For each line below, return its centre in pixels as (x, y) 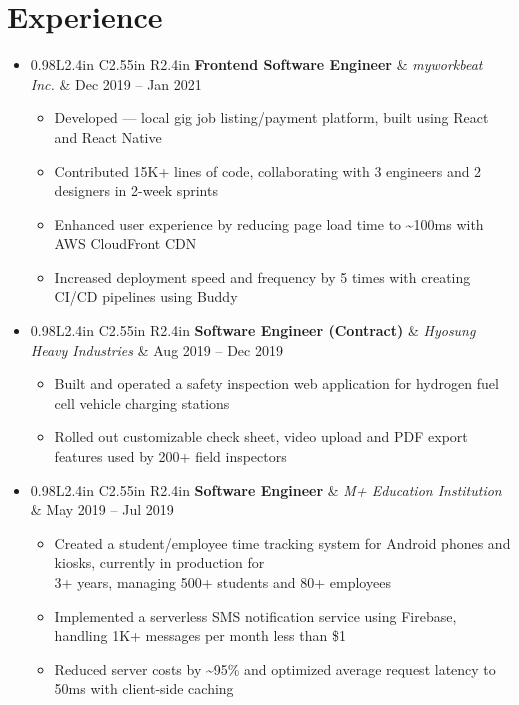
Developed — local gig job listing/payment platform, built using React (271, 117)
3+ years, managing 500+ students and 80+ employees (222, 582)
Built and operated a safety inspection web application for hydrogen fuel (276, 383)
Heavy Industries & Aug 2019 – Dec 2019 (156, 349)
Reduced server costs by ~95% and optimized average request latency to (275, 668)
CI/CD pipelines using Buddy (146, 296)
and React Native (108, 136)
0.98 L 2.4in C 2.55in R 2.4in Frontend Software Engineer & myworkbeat (256, 64)
